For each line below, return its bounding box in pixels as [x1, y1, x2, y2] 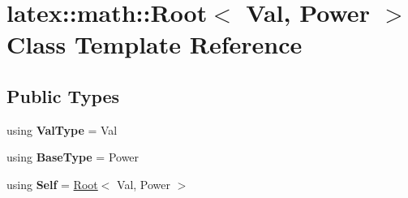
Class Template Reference [6, 28, 303, 61]
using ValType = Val [6, 121, 118, 138]
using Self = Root [6, 175, 98, 192]
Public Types [6, 83, 120, 108]
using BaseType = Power [6, 148, 140, 166]
